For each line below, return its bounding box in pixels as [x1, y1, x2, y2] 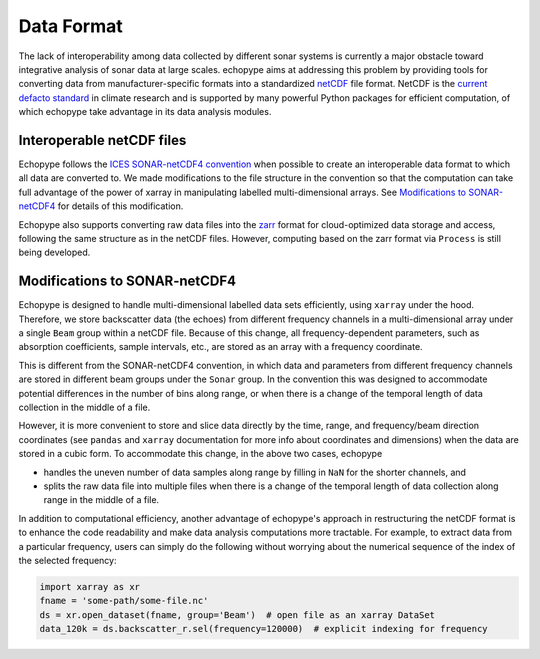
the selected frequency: [18, 554, 117, 566]
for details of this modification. [57, 200, 184, 212]
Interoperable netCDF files [18, 131, 187, 149]
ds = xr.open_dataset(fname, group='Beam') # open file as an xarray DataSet [39, 609, 435, 620]
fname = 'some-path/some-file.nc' [39, 595, 209, 607]
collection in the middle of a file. [18, 401, 151, 413]
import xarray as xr [39, 581, 140, 592]
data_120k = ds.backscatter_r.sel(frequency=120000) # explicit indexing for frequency [39, 623, 489, 635]
